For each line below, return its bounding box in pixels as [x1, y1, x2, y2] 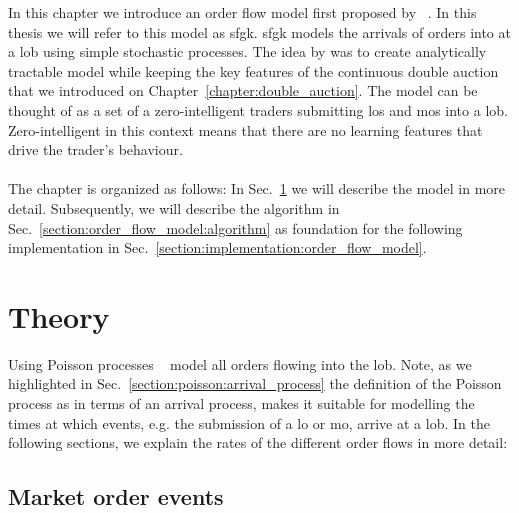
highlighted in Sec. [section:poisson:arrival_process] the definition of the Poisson [8, 373, 502, 394]
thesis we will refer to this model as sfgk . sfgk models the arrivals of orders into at [8, 21, 511, 42]
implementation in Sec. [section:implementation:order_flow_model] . [8, 237, 427, 258]
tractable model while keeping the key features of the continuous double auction [8, 60, 499, 81]
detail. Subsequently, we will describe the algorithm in [8, 197, 340, 218]
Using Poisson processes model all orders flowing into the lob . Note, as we [8, 353, 472, 374]
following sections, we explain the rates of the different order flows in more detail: [8, 432, 508, 453]
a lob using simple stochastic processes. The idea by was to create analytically [8, 41, 487, 62]
